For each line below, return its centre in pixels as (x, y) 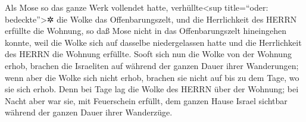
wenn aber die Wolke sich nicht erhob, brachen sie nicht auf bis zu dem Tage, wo (152, 77)
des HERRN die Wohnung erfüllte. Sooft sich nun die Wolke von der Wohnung (148, 54)
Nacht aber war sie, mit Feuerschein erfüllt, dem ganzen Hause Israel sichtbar (146, 100)
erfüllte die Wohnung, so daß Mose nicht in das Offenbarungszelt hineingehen (146, 31)
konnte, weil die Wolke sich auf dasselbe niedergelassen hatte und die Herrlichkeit (153, 42)
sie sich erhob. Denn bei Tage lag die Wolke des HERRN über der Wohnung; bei (152, 89)
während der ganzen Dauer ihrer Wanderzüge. (89, 112)
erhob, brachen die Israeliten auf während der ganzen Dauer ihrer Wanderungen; (152, 65)
